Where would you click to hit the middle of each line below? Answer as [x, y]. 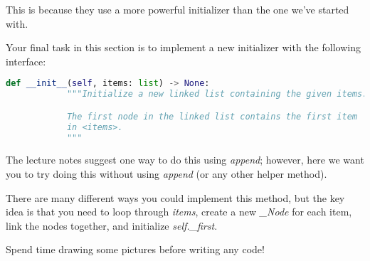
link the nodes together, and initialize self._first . [112, 225]
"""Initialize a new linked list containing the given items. [217, 94]
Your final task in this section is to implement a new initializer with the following [183, 47]
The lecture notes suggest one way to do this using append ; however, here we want [185, 160]
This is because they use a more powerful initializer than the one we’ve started [178, 9]
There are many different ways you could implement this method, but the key [175, 197]
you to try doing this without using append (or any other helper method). [166, 174]
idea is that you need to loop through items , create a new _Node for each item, [179, 212]
